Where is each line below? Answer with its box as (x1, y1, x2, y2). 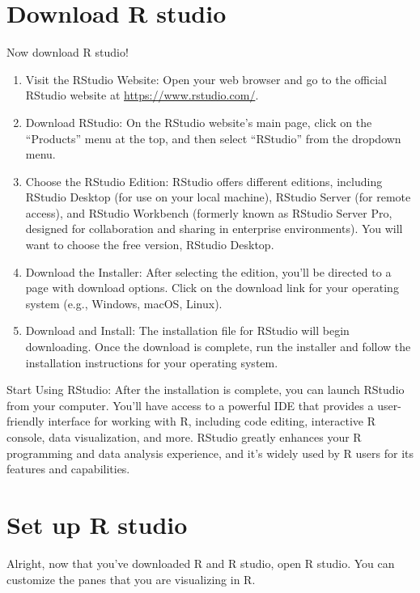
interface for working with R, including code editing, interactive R (48, 413, 376, 430)
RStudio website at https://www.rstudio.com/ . (25, 87, 259, 104)
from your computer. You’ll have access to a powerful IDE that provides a (6, 396, 374, 413)
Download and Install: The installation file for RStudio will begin (25, 322, 350, 339)
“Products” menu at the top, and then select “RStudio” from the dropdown (25, 129, 401, 146)
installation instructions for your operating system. (25, 354, 278, 371)
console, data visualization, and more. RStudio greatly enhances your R (6, 429, 362, 445)
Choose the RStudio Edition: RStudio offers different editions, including (25, 172, 383, 189)
